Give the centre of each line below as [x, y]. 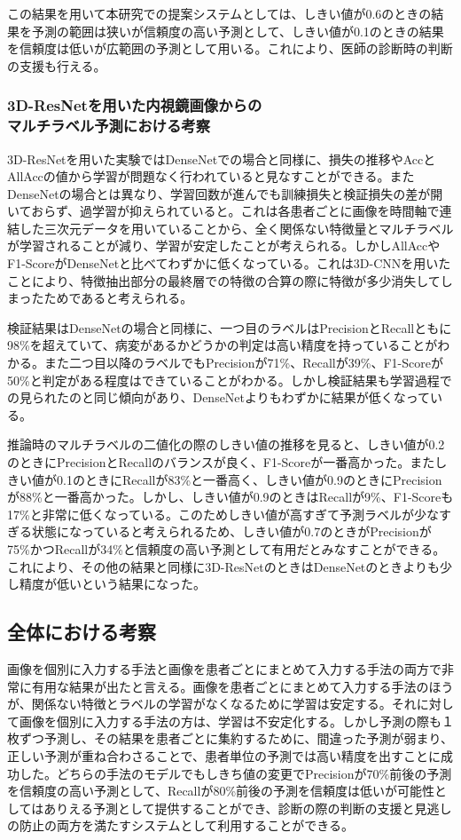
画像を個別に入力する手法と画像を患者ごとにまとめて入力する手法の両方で [224, 668]
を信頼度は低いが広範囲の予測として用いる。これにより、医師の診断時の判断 [230, 48]
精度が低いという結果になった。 [112, 584]
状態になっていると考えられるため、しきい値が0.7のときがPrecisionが [231, 531]
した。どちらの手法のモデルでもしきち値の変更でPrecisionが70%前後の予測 [235, 773]
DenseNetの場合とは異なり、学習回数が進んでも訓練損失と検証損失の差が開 [225, 193]
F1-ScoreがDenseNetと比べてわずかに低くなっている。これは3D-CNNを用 [217, 263]
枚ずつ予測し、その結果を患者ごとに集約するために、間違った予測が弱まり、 [230, 738]
